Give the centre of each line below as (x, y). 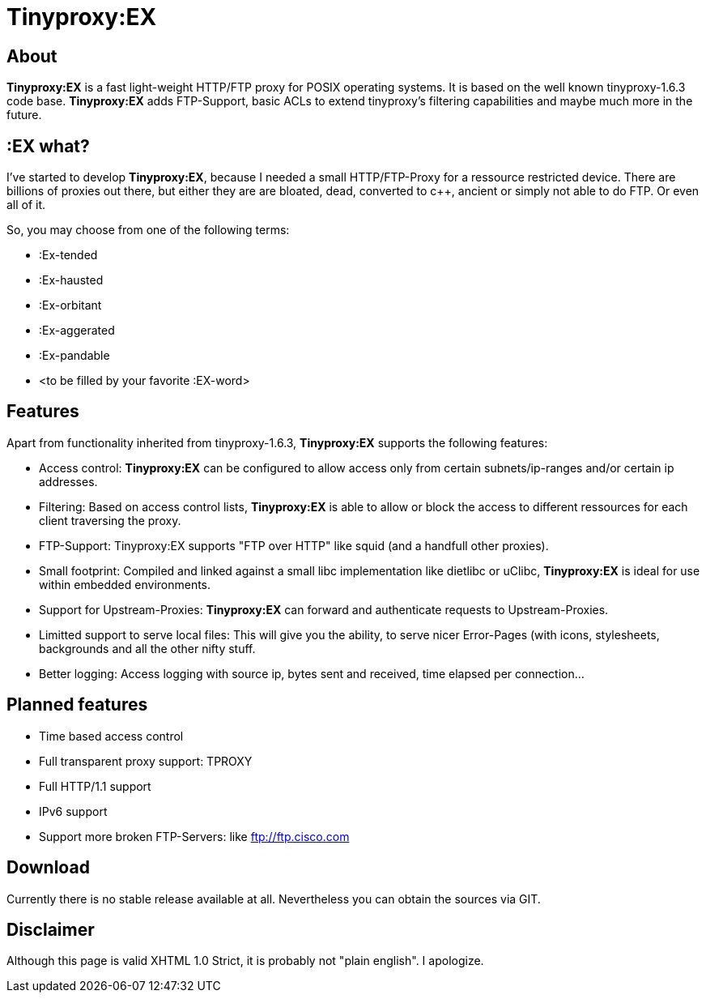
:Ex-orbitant (70, 305)
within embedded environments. (125, 584)
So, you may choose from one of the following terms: (148, 230)
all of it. (26, 205)
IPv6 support (73, 811)
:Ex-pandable (74, 356)
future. (24, 115)
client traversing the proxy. (110, 520)
